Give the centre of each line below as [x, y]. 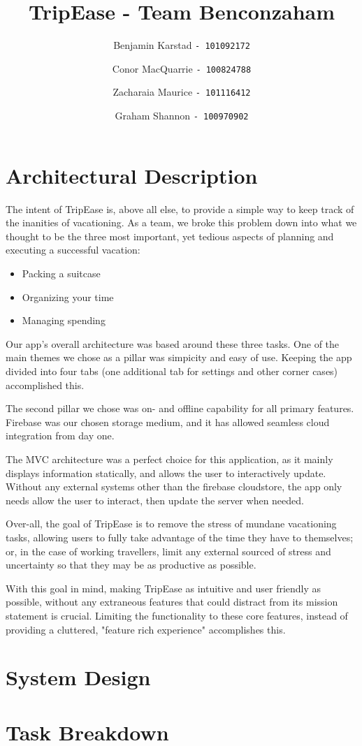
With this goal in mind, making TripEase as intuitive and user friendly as [164, 588]
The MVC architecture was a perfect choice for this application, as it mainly [169, 459]
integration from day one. [60, 436]
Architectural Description [132, 175]
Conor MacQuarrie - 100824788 [182, 68]
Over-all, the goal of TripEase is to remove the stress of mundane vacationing [171, 524]
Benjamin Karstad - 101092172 [182, 45]
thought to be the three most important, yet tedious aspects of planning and [170, 236]
